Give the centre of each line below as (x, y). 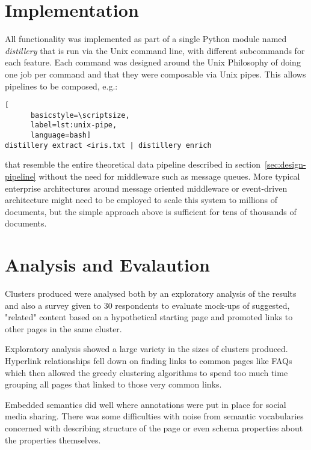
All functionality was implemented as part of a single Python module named (146, 39)
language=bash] (61, 135)
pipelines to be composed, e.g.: (61, 86)
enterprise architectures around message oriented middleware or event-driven (146, 188)
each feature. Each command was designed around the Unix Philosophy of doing (153, 62)
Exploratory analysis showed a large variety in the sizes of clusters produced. (146, 349)
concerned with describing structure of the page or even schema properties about (154, 428)
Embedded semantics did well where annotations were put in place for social (146, 404)
